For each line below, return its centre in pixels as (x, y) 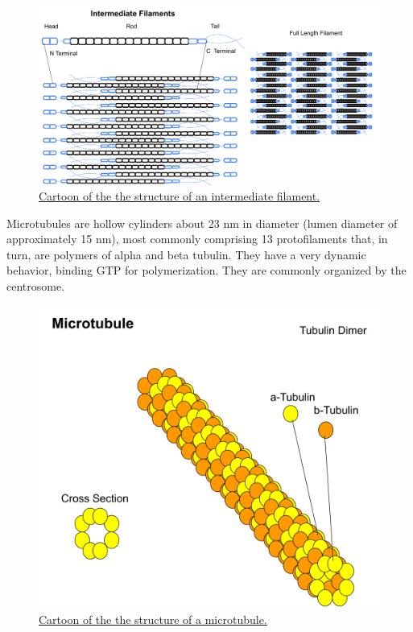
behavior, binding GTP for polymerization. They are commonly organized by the (206, 270)
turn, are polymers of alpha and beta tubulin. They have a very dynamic (186, 254)
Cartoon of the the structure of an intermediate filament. (180, 196)
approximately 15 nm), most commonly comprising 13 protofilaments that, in (197, 239)
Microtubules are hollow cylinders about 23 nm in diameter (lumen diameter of (202, 223)
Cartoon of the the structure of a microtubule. (153, 620)
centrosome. (36, 286)
